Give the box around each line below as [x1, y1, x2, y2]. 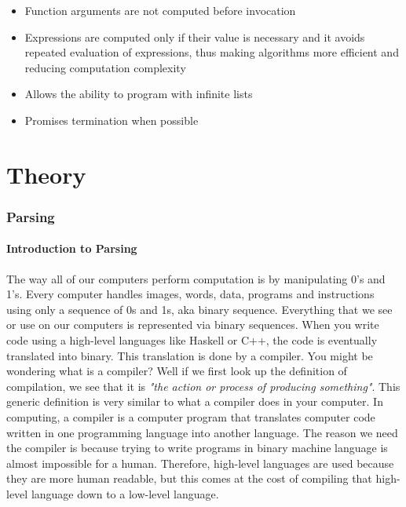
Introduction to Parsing [6, 240, 137, 257]
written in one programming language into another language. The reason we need [6, 424, 398, 440]
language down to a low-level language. [31, 485, 219, 502]
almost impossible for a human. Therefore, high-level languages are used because [6, 454, 394, 471]
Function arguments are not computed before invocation [24, 2, 296, 18]
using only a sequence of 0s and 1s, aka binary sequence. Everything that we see [6, 301, 393, 317]
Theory [6, 158, 86, 190]
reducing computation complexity [24, 59, 186, 75]
